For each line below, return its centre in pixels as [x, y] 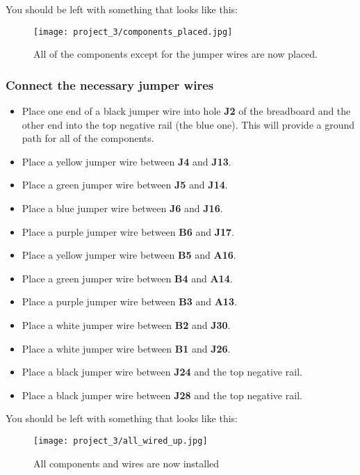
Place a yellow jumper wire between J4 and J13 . [126, 161]
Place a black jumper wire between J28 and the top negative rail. [162, 395]
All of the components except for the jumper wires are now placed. [176, 54]
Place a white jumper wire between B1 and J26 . [126, 348]
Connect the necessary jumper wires [110, 84]
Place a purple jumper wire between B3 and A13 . [129, 301]
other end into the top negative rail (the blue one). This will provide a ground [188, 124]
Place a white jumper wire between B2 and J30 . [126, 325]
